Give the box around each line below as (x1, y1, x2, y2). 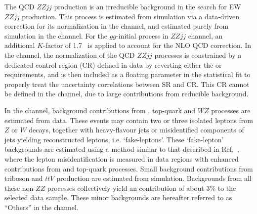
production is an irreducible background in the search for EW (54, 1, 241, 11)
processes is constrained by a (154, 49, 242, 60)
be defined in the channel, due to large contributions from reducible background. (4, 88, 249, 99)
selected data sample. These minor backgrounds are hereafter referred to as (4, 192, 232, 203)
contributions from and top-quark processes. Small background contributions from (4, 163, 253, 173)
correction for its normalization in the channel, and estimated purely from (4, 21, 229, 31)
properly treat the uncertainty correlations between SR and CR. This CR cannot (4, 79, 250, 89)
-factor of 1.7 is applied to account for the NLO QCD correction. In (43, 40, 252, 50)
